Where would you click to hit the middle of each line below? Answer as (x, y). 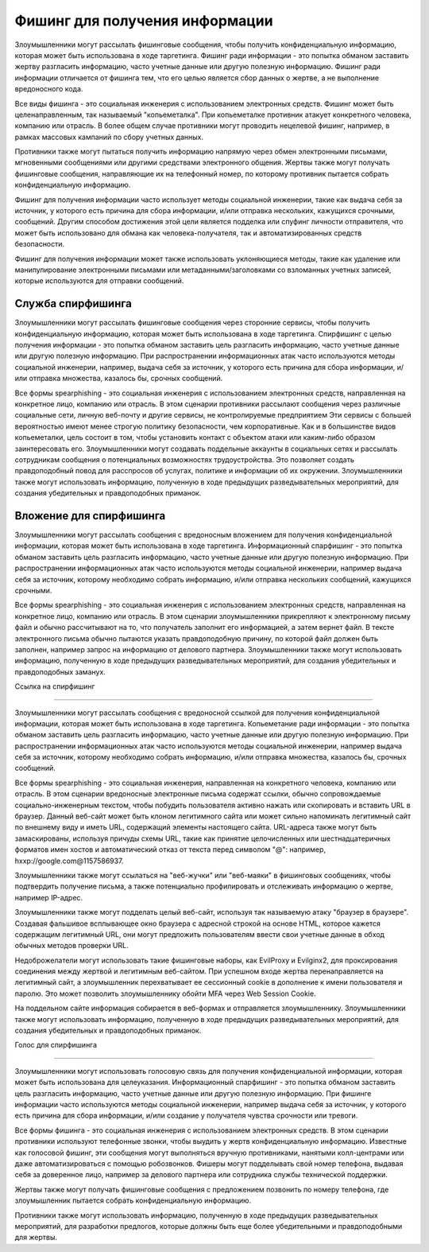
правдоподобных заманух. (60, 671)
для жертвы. (36, 1238)
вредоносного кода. (49, 89)
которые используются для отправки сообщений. (99, 281)
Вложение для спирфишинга (90, 516)
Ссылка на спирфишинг (55, 686)
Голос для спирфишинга (56, 1045)
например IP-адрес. (49, 897)
